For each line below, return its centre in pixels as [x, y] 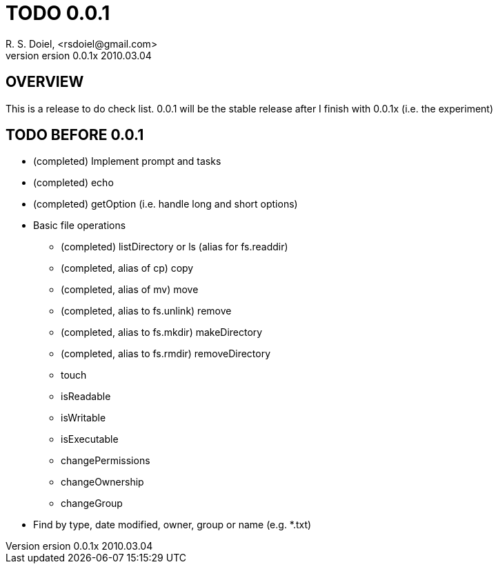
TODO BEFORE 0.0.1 [75, 135]
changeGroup [92, 503]
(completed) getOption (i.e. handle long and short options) [166, 204]
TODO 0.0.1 [58, 13]
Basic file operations [80, 226]
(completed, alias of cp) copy [127, 268]
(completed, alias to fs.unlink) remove [146, 311]
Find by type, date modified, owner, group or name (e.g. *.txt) [172, 525]
